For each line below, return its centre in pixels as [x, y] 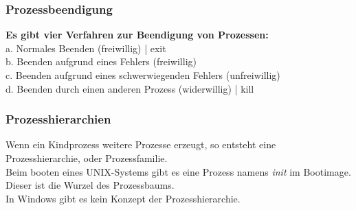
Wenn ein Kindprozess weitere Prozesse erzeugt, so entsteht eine [141, 144]
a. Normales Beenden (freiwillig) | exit [86, 48]
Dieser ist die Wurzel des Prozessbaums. [90, 185]
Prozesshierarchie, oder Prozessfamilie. [87, 158]
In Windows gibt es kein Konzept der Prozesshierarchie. [123, 198]
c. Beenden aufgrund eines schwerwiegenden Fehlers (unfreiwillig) [143, 75]
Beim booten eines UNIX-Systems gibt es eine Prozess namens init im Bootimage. [178, 171]
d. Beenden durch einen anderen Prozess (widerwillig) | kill [130, 88]
